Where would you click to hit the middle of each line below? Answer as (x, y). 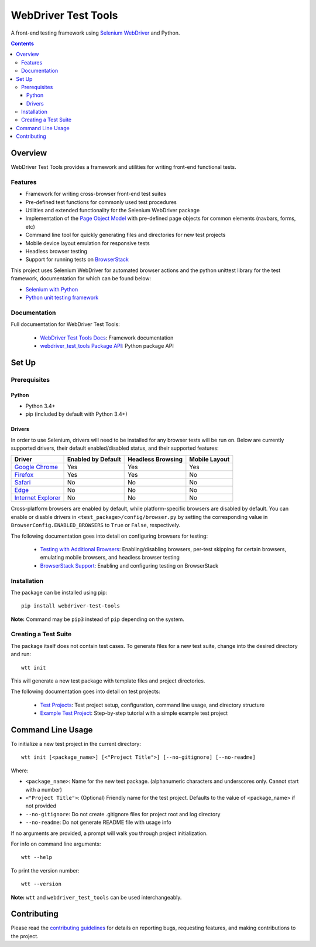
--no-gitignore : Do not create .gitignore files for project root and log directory (123, 814)
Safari (23, 483)
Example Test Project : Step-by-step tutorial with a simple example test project (134, 713)
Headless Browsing (155, 459)
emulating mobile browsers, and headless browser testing (110, 558)
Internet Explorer (37, 498)
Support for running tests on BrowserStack (77, 259)
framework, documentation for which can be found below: (81, 279)
